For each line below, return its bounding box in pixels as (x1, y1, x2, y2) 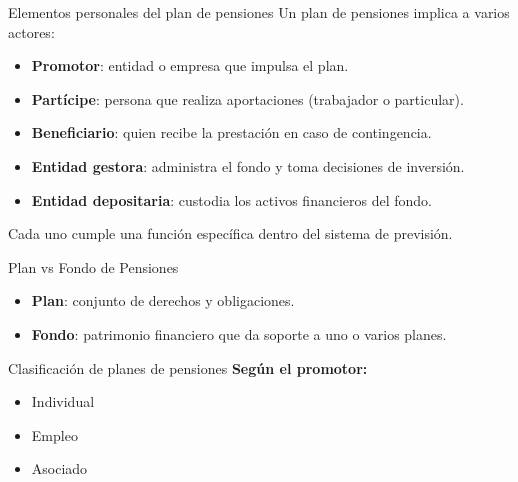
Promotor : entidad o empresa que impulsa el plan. (31, 55, 349, 76)
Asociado (31, 458, 88, 479)
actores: (8, 21, 55, 42)
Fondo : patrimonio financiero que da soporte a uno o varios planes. (31, 323, 447, 344)
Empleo (31, 424, 78, 445)
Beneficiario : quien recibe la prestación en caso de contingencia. (31, 122, 432, 143)
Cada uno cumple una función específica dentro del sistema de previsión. (8, 223, 453, 244)
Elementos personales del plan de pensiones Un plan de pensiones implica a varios (8, 2, 510, 22)
